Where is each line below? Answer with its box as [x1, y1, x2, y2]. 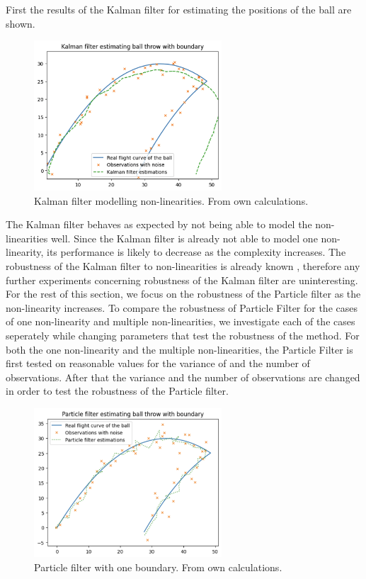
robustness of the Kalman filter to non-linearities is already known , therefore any [6, 259, 360, 274]
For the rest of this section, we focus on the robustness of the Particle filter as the [6, 286, 361, 301]
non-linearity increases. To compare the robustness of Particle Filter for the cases [6, 300, 358, 315]
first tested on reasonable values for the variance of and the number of [6, 356, 310, 371]
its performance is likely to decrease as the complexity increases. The [47, 244, 346, 259]
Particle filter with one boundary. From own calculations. [34, 559, 282, 574]
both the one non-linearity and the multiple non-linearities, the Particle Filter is [6, 342, 353, 356]
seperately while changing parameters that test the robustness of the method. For [6, 328, 360, 342]
